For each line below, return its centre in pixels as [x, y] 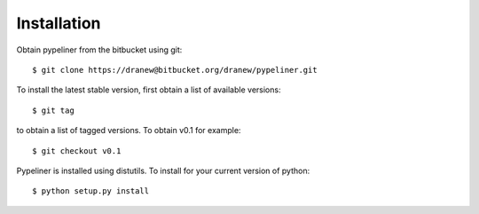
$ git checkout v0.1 [77, 151]
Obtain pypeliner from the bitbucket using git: [99, 50]
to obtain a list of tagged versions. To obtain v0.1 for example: [129, 131]
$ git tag [53, 110]
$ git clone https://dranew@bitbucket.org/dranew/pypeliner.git [175, 70]
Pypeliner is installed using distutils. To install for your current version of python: [163, 170]
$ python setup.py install [91, 191]
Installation [59, 23]
